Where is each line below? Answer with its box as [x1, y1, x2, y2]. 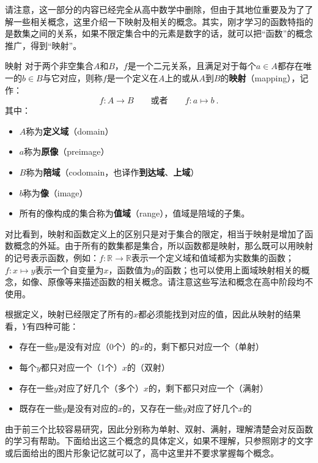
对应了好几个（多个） [57, 381, 144, 394]
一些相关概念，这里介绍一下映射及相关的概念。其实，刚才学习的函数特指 [13, 15, 305, 28]
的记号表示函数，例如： [5, 251, 99, 264]
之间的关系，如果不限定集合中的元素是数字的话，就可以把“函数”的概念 [30, 27, 313, 40]
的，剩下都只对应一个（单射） [144, 340, 264, 353]
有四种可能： [27, 319, 79, 332]
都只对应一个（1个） [40, 361, 122, 374]
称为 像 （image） [23, 186, 88, 199]
